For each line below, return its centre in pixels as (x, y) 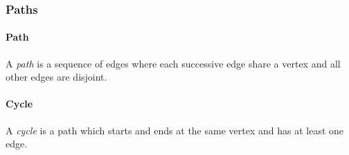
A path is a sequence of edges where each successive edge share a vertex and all (173, 63)
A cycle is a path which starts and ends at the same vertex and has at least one (175, 130)
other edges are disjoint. (56, 77)
